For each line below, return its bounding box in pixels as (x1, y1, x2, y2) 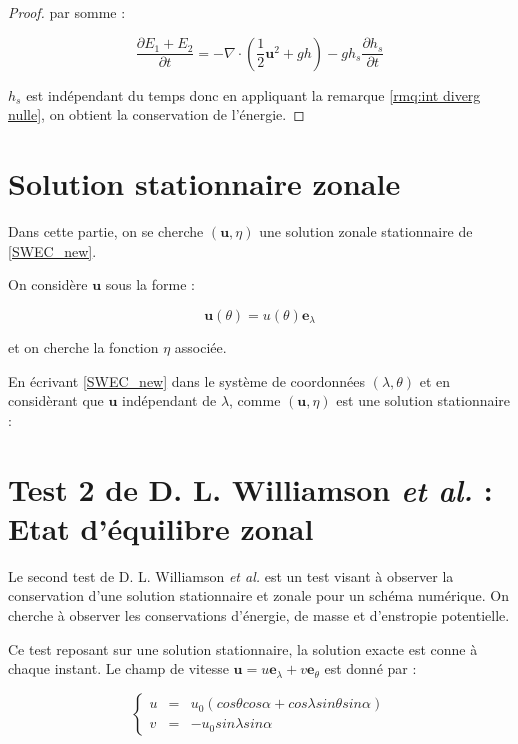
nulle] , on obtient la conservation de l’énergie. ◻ (8, 104, 305, 125)
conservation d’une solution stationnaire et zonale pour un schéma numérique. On (8, 585, 509, 606)
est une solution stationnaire (336, 390, 511, 411)
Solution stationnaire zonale (8, 162, 401, 203)
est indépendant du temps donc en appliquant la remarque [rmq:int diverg (26, 84, 481, 105)
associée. (174, 337, 227, 358)
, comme (229, 390, 281, 411)
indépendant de (122, 390, 217, 411)
